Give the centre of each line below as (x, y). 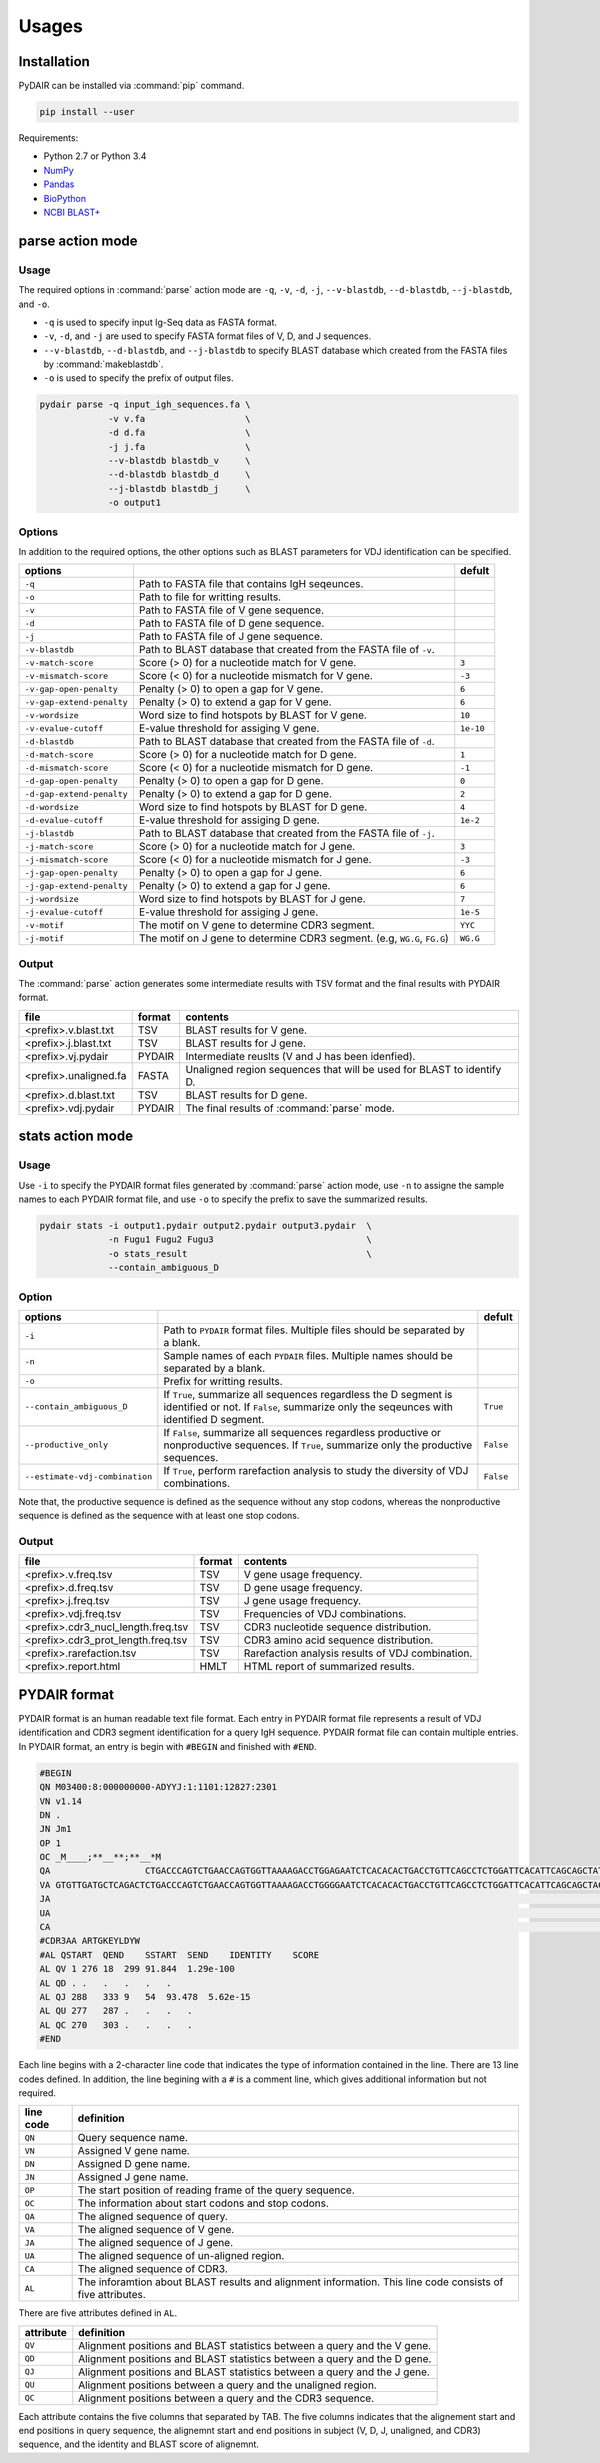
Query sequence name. (133, 2138)
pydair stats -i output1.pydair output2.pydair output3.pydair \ (205, 1225)
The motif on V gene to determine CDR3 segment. (256, 925)
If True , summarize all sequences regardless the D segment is (308, 1394)
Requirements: (48, 138)
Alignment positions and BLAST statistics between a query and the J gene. (254, 2372)
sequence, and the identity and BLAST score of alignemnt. (139, 2444)
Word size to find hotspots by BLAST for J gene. (252, 899)
